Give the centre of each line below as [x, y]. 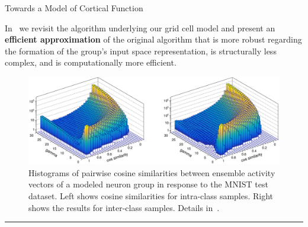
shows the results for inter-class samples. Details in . [124, 207]
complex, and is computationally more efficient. [91, 62]
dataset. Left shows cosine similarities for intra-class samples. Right [151, 195]
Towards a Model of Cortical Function [74, 8]
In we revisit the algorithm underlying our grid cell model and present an [140, 27]
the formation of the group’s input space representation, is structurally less [141, 51]
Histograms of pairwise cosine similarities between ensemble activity [152, 172]
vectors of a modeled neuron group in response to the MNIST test [148, 184]
